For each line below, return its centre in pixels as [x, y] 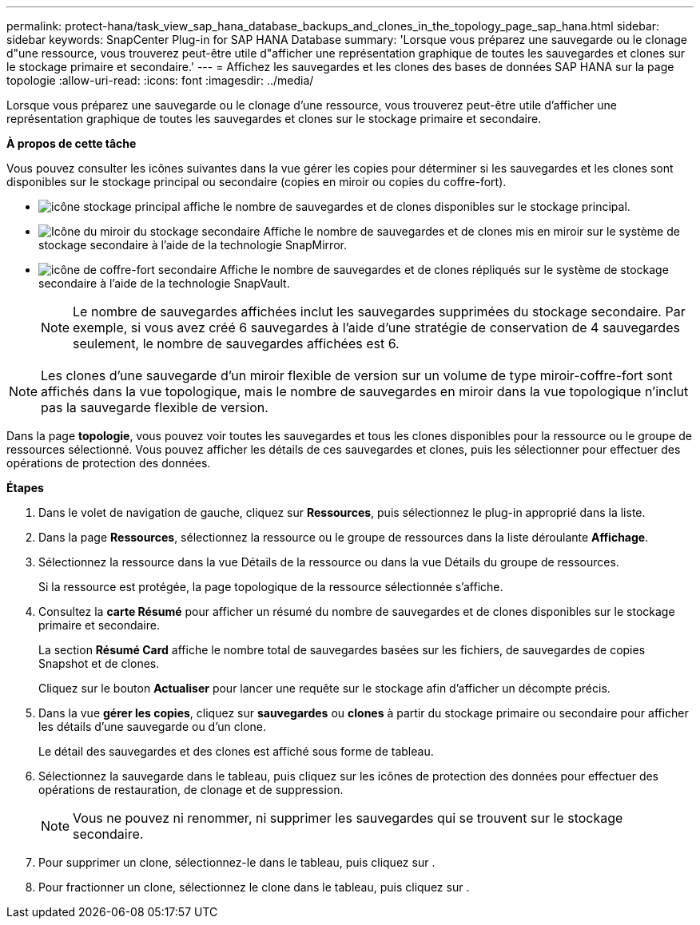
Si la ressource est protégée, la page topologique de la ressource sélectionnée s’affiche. [271, 587]
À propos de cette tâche [72, 143]
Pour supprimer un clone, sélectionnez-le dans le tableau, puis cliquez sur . [237, 862]
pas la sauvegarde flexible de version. [155, 407]
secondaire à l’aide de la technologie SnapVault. [164, 283]
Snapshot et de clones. [99, 663]
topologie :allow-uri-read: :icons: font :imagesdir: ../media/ [160, 80]
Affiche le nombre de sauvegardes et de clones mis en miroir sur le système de [471, 231]
